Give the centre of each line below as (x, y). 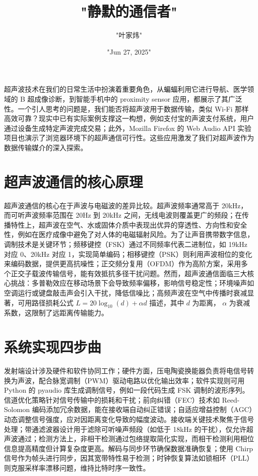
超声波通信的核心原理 (74, 181)
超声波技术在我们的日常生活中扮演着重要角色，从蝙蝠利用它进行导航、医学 (126, 89)
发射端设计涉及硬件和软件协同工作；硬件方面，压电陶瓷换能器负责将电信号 (126, 371)
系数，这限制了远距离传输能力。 (56, 313)
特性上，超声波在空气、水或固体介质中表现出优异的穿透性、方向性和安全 (129, 224)
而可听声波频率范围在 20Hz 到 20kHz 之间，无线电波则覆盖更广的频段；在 (123, 215)
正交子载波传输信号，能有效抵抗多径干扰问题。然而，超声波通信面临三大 (129, 273)
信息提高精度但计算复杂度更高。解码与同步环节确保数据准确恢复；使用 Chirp (129, 448)
